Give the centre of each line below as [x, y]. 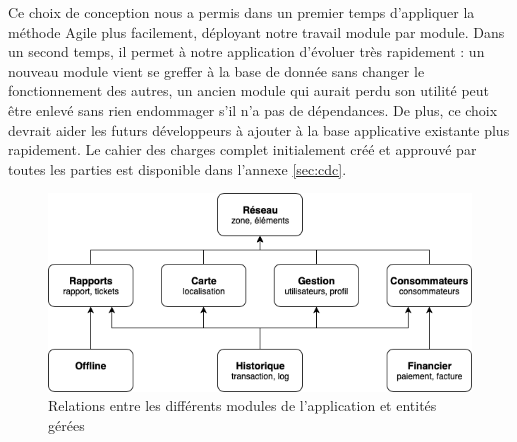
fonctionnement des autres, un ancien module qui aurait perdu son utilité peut [249, 90]
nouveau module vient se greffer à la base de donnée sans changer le [216, 70]
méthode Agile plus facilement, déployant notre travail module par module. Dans [256, 31]
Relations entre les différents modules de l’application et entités [242, 405]
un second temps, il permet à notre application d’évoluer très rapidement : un [246, 51]
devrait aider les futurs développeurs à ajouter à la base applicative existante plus [259, 129]
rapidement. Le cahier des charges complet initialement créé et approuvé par [242, 149]
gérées [66, 424]
